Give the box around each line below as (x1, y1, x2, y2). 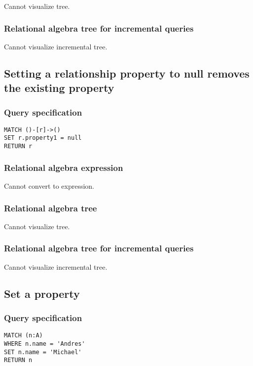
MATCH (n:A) (4, 332, 43, 339)
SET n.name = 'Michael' (4, 348, 82, 356)
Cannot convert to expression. (4, 180, 95, 191)
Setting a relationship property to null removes (4, 65, 250, 81)
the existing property (4, 80, 114, 95)
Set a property (4, 285, 80, 301)
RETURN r (4, 143, 33, 150)
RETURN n (4, 357, 33, 364)
